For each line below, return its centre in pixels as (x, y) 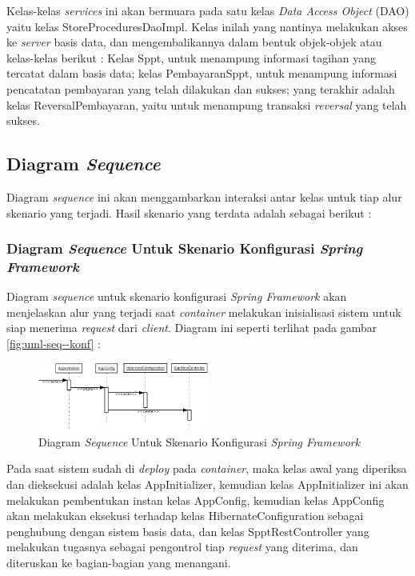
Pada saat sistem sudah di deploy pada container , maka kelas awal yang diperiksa (207, 468)
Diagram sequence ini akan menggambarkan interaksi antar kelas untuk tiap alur (204, 196)
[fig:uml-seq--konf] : (54, 344)
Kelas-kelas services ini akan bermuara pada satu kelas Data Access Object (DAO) (208, 10)
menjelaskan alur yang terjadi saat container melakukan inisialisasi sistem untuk (204, 312)
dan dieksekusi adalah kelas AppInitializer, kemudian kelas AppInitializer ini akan (207, 484)
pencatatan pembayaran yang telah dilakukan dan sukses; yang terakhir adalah (201, 88)
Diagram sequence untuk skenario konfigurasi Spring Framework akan (177, 296)
